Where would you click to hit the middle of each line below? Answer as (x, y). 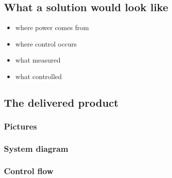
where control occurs (46, 43)
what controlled (39, 76)
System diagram (36, 149)
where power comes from (52, 27)
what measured (38, 60)
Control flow (29, 170)
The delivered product (61, 102)
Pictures (21, 126)
